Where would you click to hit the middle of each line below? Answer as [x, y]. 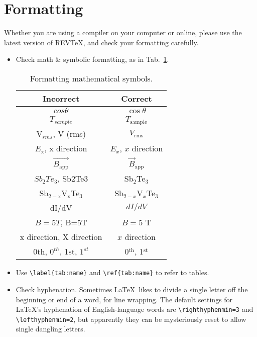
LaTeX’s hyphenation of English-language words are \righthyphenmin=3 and [135, 309]
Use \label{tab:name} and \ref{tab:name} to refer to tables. [112, 272]
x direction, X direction [61, 237]
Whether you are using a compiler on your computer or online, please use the [123, 32]
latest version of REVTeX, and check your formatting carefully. [101, 42]
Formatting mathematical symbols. [91, 78]
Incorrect [61, 98]
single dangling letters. [50, 329]
